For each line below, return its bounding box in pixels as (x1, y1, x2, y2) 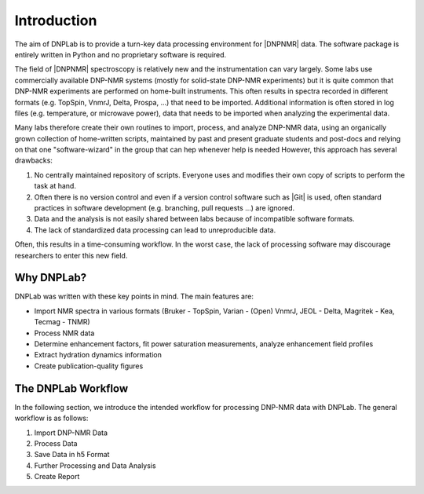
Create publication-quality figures (34, 361, 144, 371)
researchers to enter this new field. (14, 251, 128, 260)
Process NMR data (34, 328, 95, 338)
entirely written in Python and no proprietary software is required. (14, 49, 227, 59)
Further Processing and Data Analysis (34, 460, 156, 470)
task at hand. (34, 181, 76, 191)
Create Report (34, 472, 80, 481)
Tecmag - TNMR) (34, 317, 90, 327)
